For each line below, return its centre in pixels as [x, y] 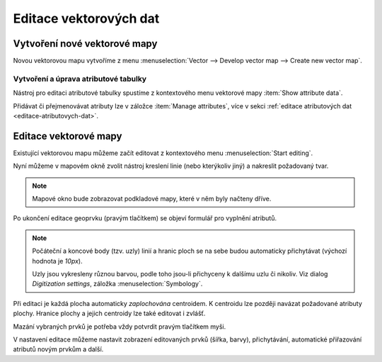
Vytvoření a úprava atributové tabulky [80, 79]
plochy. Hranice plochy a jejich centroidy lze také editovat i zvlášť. [109, 313]
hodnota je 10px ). [57, 261]
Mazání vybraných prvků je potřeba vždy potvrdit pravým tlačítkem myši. [120, 327]
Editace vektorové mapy [68, 136]
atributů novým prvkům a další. [58, 349]
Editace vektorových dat [86, 18]
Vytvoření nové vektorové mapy [85, 44]
